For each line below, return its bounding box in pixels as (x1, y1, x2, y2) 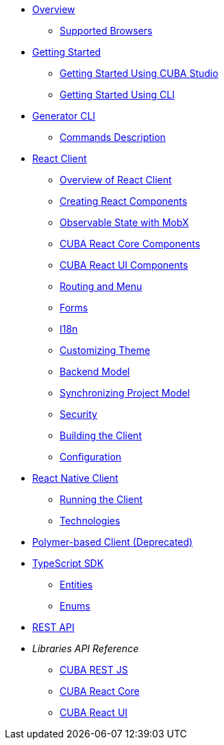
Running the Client (60, 493, 142, 505)
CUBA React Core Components (60, 238, 201, 249)
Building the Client (60, 430, 142, 441)
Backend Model (60, 366, 130, 377)
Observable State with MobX (60, 216, 189, 228)
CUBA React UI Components (60, 259, 188, 271)
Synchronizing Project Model (60, 387, 190, 399)
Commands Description (60, 131, 166, 143)
